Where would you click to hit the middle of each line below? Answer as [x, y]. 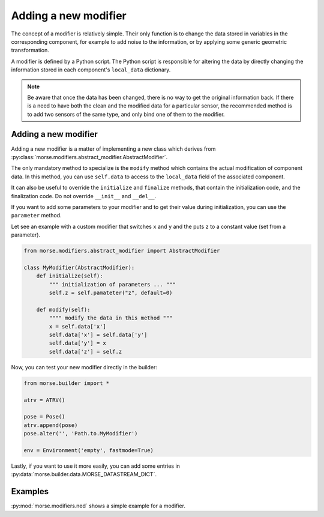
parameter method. [37, 216]
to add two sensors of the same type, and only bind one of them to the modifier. [126, 114]
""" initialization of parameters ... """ [112, 284]
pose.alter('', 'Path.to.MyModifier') [81, 434]
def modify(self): [63, 310]
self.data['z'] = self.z [85, 352]
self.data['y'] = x [77, 343]
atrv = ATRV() [44, 400]
